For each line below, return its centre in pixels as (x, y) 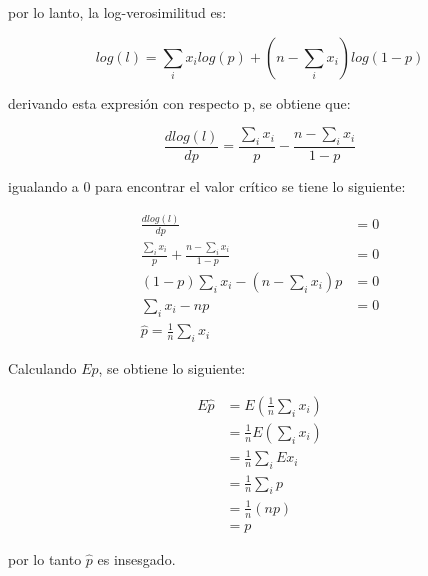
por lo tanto (45, 558)
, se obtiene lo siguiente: (172, 368)
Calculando (42, 368)
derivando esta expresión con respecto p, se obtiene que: (179, 102)
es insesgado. (136, 558)
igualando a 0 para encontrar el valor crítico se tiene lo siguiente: (207, 186)
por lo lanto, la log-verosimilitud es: (117, 12)
